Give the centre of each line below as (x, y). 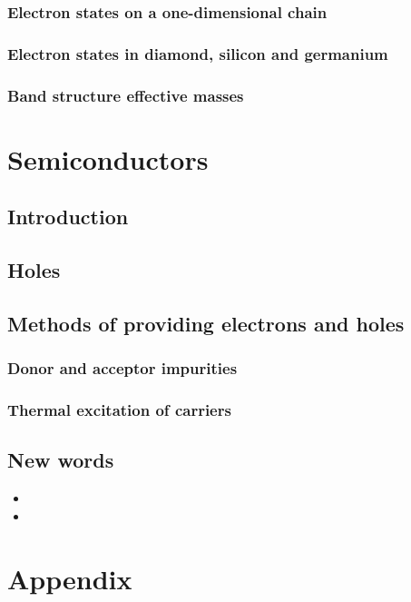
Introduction (68, 217)
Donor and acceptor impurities (122, 368)
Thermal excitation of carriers (119, 410)
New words (61, 460)
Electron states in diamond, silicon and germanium (198, 53)
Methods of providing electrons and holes (206, 323)
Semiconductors (108, 158)
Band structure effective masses (126, 95)
